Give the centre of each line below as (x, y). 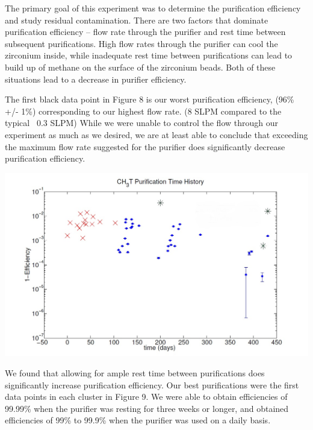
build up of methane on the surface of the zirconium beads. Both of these (140, 67)
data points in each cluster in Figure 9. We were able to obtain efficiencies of (146, 397)
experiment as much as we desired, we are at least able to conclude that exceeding (156, 134)
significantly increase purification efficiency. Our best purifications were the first (152, 384)
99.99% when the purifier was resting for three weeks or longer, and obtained (147, 408)
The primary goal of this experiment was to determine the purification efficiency (153, 8)
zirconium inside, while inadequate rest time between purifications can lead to (149, 55)
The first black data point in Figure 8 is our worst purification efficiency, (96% (150, 99)
